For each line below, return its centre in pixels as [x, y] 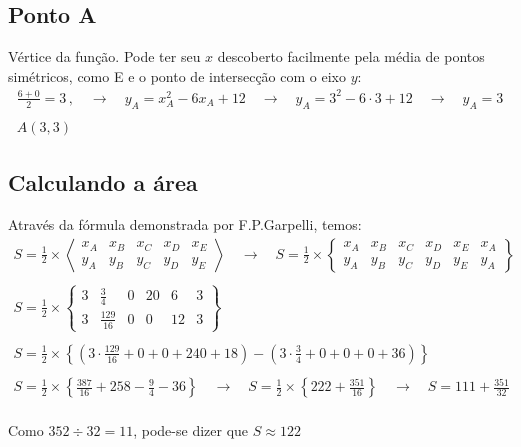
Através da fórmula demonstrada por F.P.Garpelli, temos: [185, 223]
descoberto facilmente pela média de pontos [351, 56]
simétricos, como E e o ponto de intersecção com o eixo [177, 75]
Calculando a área [103, 182]
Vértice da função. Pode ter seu [104, 56]
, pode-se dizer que [191, 429]
